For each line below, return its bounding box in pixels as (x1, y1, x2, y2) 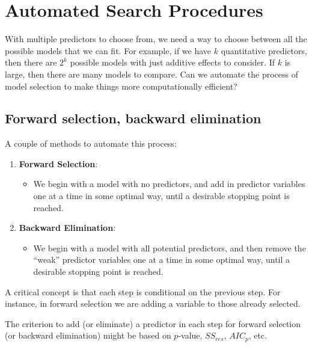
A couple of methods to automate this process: (5, 137, 177, 150)
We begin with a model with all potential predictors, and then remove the (33, 241, 306, 254)
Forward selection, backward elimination (5, 109, 262, 127)
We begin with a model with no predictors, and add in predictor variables (33, 177, 305, 190)
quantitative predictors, (221, 44, 307, 57)
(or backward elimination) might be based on (5, 329, 171, 342)
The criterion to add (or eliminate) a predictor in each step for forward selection (5, 317, 301, 330)
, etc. (248, 329, 267, 342)
